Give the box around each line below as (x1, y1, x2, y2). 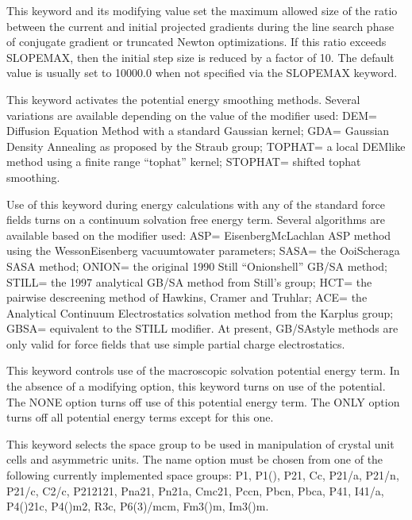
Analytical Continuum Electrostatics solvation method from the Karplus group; (6, 304, 394, 321)
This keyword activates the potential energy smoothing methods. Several (6, 91, 360, 107)
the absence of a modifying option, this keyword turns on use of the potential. (6, 378, 386, 395)
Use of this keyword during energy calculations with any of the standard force (6, 195, 385, 212)
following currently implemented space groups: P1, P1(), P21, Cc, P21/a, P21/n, (6, 467, 399, 483)
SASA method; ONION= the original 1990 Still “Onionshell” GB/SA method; (6, 257, 387, 274)
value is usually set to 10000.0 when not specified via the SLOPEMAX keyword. (6, 64, 398, 81)
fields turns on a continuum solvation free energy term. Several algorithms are (6, 211, 385, 228)
